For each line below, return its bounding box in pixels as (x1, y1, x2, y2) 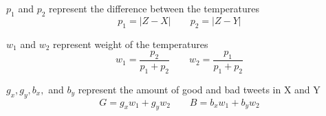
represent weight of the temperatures (53, 36, 208, 51)
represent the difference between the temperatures (49, 1, 260, 15)
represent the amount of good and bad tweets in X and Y (78, 82, 320, 96)
